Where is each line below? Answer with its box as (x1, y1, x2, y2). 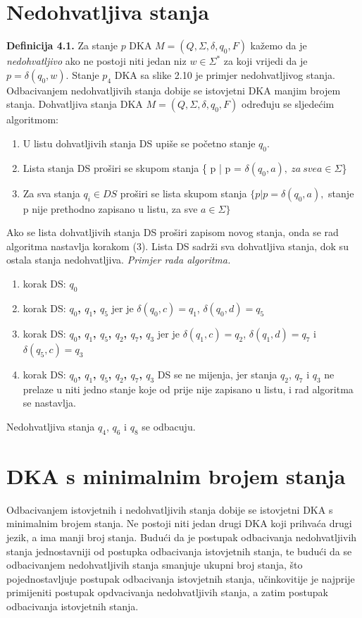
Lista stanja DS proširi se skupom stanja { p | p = (23, 160, 242, 175)
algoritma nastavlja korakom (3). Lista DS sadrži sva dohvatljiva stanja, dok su (6, 238, 349, 253)
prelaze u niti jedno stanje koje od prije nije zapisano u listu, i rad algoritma (23, 381, 354, 396)
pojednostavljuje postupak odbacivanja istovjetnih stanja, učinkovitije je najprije (6, 571, 355, 586)
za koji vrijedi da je (223, 54, 308, 68)
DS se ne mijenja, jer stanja (157, 366, 277, 381)
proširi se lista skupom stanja (120, 185, 247, 200)
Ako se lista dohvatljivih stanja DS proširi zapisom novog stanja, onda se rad (6, 225, 339, 240)
